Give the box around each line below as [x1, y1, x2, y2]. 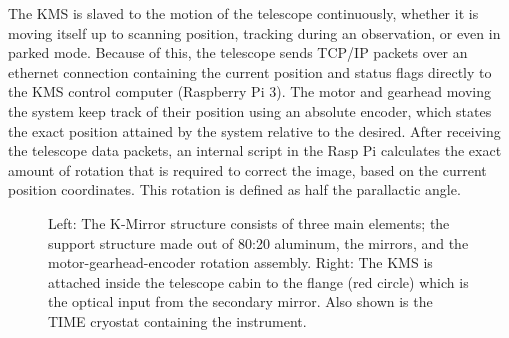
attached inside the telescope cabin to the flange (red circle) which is [48, 271, 469, 292]
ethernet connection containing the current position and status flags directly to [8, 61, 492, 82]
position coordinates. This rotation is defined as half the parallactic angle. [8, 179, 461, 200]
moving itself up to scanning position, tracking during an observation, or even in [8, 22, 501, 43]
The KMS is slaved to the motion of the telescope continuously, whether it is [8, 3, 479, 23]
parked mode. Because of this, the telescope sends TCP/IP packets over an [8, 42, 468, 63]
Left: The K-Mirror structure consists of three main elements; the [48, 212, 450, 233]
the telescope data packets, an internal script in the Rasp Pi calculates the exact [8, 140, 502, 161]
